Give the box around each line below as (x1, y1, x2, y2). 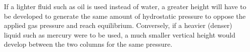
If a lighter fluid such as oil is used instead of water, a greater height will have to (4, 1, 247, 11)
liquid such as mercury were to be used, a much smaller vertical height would (4, 29, 235, 39)
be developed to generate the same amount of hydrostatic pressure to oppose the (4, 11, 246, 21)
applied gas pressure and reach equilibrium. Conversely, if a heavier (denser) (4, 20, 232, 30)
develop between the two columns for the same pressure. (4, 39, 173, 49)
